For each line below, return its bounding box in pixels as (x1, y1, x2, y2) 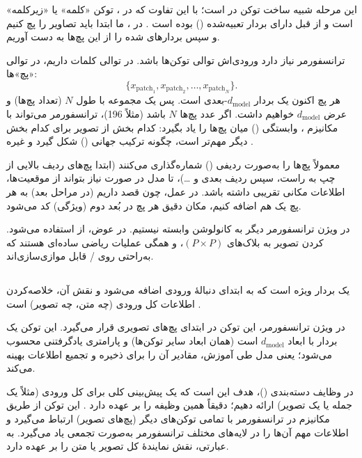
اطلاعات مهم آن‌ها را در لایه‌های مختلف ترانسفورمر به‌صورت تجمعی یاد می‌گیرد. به (6, 425, 349, 439)
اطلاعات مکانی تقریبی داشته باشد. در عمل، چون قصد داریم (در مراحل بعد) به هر (6, 184, 345, 198)
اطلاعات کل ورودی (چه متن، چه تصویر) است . (6, 296, 201, 310)
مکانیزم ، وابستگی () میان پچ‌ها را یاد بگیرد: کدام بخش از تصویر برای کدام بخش (6, 120, 338, 134)
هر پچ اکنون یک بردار (254, 93, 340, 107)
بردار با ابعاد (288, 333, 338, 348)
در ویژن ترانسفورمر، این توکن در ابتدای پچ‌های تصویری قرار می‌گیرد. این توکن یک (6, 319, 345, 334)
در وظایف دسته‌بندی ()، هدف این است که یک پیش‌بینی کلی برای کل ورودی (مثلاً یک (6, 384, 354, 398)
